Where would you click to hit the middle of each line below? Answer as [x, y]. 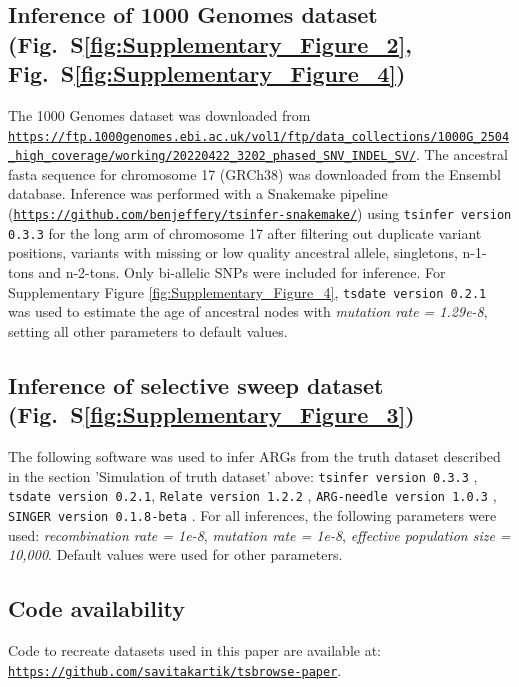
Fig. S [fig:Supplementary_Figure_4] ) [207, 73]
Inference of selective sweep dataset [196, 384]
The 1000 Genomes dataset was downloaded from [159, 114]
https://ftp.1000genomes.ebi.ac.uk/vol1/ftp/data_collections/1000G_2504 [259, 136]
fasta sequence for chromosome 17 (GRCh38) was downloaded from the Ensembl [254, 173]
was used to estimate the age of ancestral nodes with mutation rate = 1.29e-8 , [248, 311]
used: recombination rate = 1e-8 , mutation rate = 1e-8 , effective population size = [259, 534]
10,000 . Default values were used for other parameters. [175, 554]
